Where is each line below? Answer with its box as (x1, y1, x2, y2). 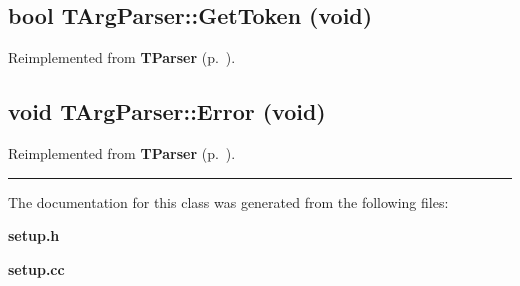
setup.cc (8, 258, 65, 279)
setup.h (8, 225, 60, 246)
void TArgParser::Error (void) (8, 96, 326, 127)
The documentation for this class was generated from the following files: (8, 191, 449, 212)
